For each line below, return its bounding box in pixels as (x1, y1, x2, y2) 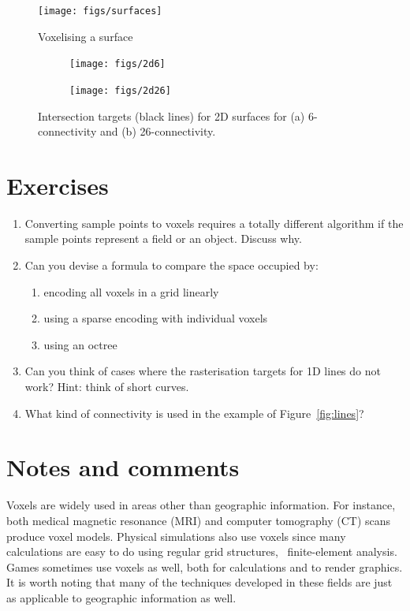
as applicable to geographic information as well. (6, 589, 237, 605)
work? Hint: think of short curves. (24, 378, 189, 395)
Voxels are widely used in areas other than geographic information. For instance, (6, 497, 396, 513)
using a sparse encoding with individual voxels (43, 310, 268, 326)
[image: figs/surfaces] (38, 6, 162, 17)
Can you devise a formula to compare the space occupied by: (24, 257, 319, 274)
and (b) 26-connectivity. (99, 123, 216, 140)
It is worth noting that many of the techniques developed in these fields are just (6, 574, 393, 591)
